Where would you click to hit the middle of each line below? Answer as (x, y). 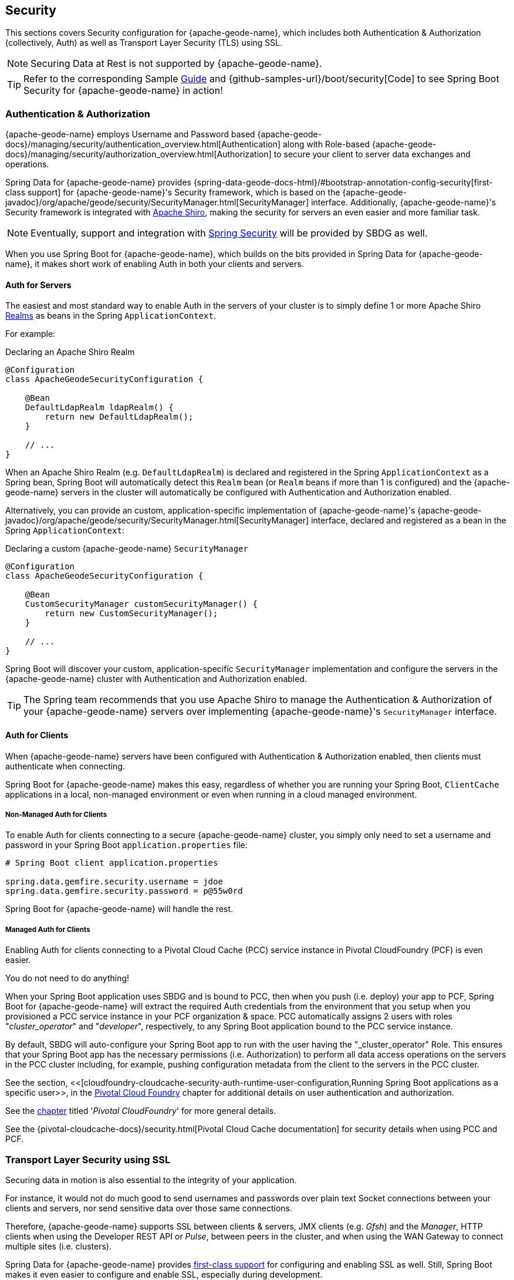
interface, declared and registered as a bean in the (409, 521)
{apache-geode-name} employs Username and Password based (130, 134)
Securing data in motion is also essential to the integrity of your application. (151, 1180)
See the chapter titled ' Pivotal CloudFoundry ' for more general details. (141, 1111)
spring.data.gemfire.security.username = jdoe (114, 882)
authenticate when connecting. (65, 766)
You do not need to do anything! (67, 978)
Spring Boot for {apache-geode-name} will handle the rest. (119, 909)
